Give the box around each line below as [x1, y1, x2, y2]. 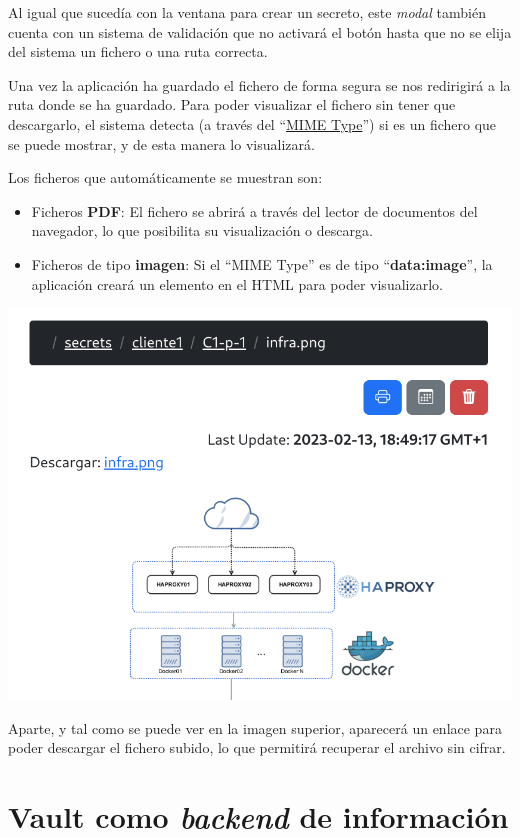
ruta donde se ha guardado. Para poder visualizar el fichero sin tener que [8, 94, 456, 115]
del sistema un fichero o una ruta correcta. [8, 41, 268, 62]
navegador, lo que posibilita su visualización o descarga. [31, 220, 373, 241]
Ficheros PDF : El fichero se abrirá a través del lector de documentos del [31, 200, 478, 221]
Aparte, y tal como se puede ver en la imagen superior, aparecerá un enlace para [8, 717, 502, 738]
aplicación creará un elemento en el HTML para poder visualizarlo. [31, 273, 443, 294]
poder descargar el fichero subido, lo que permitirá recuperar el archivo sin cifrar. [8, 737, 506, 758]
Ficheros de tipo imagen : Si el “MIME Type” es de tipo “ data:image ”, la [31, 253, 493, 274]
